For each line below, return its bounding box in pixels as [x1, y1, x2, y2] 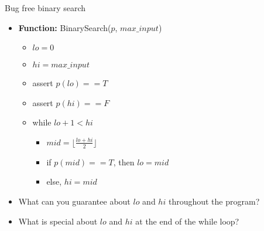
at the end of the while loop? [135, 215, 239, 227]
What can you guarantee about [18, 195, 131, 207]
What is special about [18, 215, 98, 227]
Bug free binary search [5, 2, 86, 13]
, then [113, 155, 135, 168]
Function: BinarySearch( [18, 21, 111, 33]
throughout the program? [168, 195, 260, 207]
